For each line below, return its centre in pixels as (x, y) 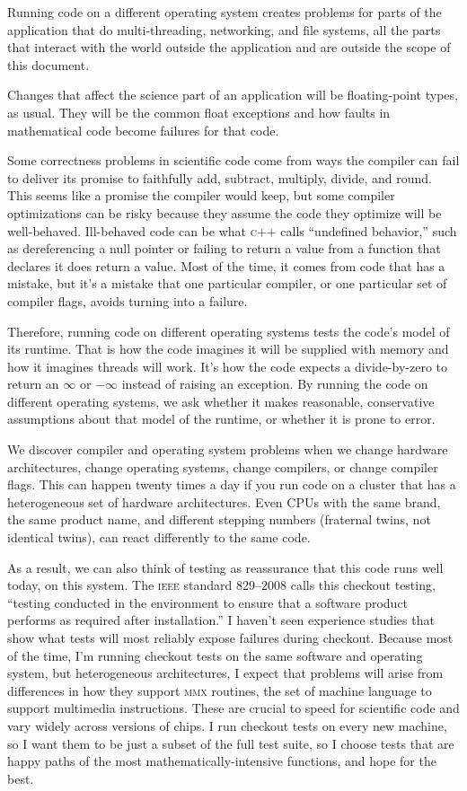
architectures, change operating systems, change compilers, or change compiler (223, 466)
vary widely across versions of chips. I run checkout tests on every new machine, (227, 725)
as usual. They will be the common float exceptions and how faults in (199, 112)
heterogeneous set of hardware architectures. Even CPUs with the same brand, (224, 501)
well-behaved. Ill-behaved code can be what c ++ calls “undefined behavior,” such (232, 230)
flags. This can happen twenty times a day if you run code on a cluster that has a (232, 484)
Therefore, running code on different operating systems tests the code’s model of (229, 331)
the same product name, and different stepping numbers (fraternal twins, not (219, 519)
